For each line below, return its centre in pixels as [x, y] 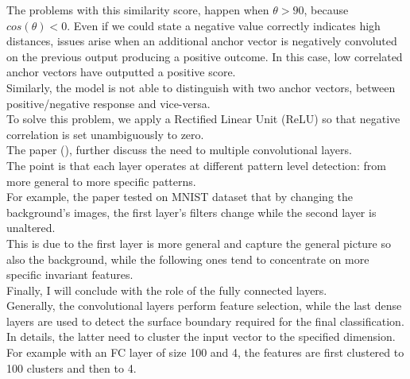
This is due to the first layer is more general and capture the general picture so [199, 243]
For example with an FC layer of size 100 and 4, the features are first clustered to [205, 352]
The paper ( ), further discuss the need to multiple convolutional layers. [179, 150]
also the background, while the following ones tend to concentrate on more [188, 259]
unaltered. [31, 228]
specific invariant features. [70, 275]
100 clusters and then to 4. [72, 367]
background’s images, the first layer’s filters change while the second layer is [191, 212]
